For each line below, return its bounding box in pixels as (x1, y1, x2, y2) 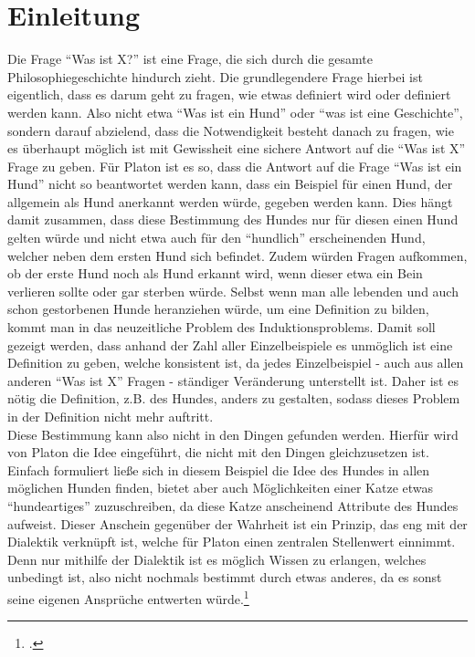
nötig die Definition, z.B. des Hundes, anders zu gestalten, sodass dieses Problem (7, 389, 460, 408)
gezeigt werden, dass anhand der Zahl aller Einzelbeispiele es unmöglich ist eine (7, 335, 453, 354)
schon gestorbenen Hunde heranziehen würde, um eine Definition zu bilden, (7, 299, 429, 318)
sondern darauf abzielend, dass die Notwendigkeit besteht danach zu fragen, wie (7, 120, 454, 140)
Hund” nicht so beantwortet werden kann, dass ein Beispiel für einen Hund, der (7, 174, 453, 193)
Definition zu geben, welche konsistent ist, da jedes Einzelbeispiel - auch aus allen (7, 353, 464, 372)
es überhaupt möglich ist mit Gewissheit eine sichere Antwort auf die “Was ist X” (7, 139, 466, 158)
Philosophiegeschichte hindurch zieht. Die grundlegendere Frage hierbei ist (7, 67, 423, 86)
